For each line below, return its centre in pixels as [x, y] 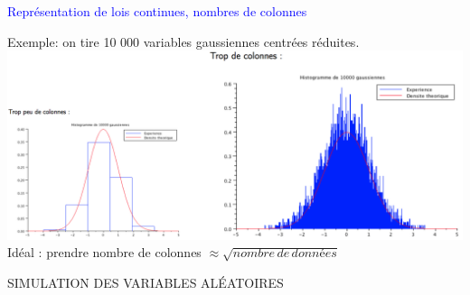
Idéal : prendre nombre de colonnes [104, 252]
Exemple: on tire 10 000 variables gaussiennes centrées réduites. [183, 41]
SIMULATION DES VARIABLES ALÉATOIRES [146, 283]
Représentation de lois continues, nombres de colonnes [157, 11]
